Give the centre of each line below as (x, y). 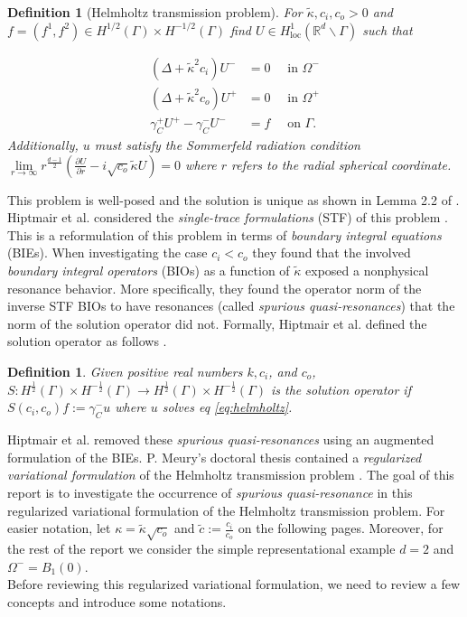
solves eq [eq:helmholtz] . (227, 407)
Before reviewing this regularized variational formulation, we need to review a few (234, 584)
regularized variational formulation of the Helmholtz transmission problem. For (226, 510)
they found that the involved (332, 252)
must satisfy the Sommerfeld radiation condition (227, 144)
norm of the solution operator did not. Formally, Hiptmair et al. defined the (217, 323)
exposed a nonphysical (367, 270)
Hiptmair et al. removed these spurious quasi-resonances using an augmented (221, 439)
